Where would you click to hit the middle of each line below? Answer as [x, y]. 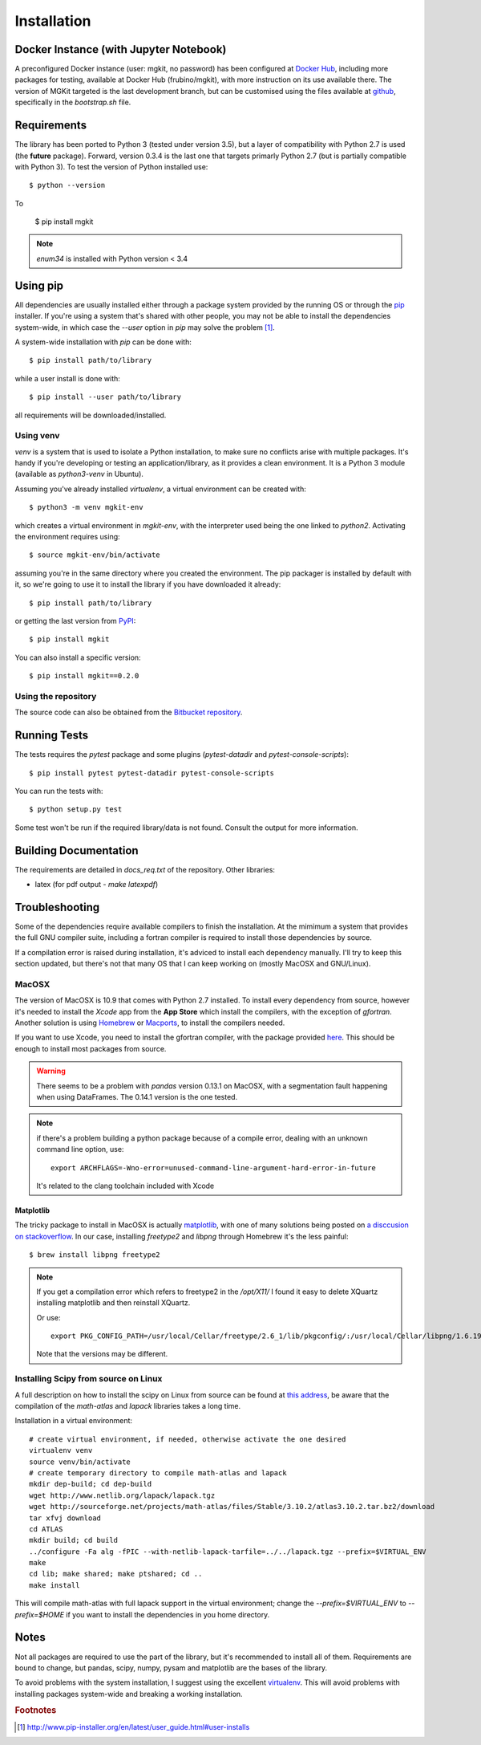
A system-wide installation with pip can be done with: [103, 342]
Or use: [49, 1317]
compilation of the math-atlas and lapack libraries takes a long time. [127, 1405]
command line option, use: [80, 1149]
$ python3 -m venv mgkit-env [86, 507]
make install [55, 1585]
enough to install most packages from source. [91, 1048]
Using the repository [56, 696]
